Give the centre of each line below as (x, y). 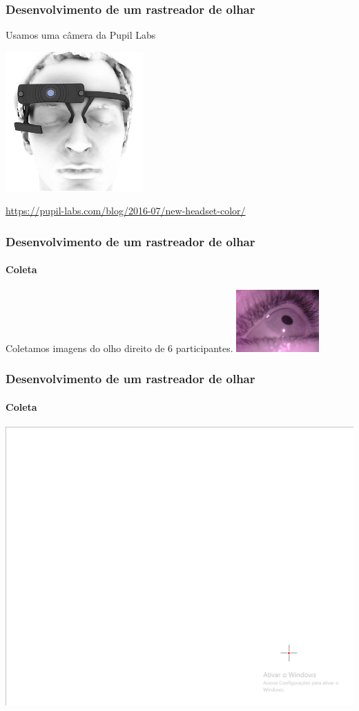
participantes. (204, 348)
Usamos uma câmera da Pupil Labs (81, 35)
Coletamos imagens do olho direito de (85, 348)
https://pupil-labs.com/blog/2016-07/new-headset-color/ (126, 211)
